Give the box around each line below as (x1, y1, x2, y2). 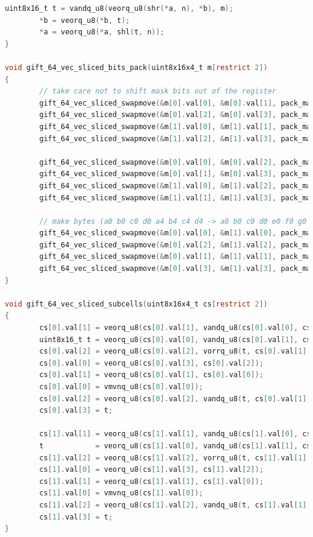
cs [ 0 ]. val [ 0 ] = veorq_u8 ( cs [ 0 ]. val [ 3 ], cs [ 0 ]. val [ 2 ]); (39, 358, 264, 367)
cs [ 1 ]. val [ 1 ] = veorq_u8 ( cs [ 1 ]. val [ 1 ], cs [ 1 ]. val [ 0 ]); (39, 477, 264, 486)
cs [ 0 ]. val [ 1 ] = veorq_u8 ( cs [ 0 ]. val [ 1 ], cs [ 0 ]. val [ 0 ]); (39, 370, 264, 380)
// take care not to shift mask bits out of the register (39, 87, 277, 96)
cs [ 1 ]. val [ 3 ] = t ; (39, 512, 113, 521)
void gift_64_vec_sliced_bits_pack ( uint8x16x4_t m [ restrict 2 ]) (5, 63, 268, 72)
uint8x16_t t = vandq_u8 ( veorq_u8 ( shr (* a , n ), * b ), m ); (5, 4, 234, 13)
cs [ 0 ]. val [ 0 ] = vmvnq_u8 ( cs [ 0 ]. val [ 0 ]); (39, 383, 203, 391)
